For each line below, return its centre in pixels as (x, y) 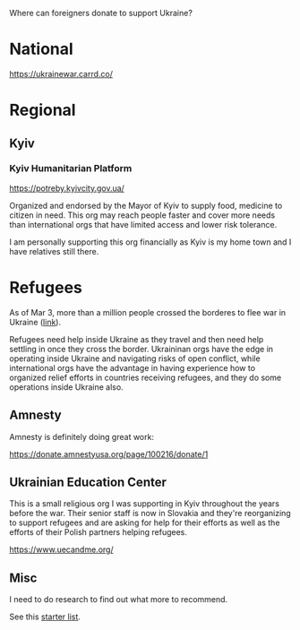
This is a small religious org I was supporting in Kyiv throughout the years (145, 504)
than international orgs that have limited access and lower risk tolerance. (143, 224)
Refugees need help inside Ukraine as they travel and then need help (137, 339)
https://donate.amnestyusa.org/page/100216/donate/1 (109, 454)
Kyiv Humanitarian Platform (71, 168)
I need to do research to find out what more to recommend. (119, 600)
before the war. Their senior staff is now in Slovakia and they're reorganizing (150, 513)
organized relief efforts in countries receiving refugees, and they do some (146, 377)
